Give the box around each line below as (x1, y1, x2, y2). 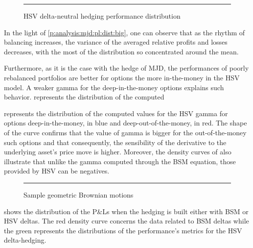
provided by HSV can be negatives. (4, 166, 110, 176)
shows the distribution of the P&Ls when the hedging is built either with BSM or (4, 206, 249, 216)
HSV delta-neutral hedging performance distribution (23, 11, 181, 21)
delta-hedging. (4, 235, 46, 245)
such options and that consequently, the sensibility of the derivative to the (4, 137, 227, 147)
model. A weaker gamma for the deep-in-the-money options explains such (4, 82, 224, 92)
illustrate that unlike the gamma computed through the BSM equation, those (4, 156, 236, 166)
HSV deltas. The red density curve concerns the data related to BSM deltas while (4, 216, 249, 226)
